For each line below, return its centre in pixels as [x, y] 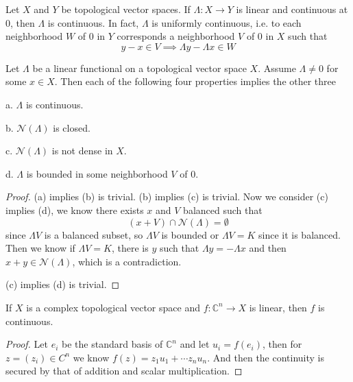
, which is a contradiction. [127, 261]
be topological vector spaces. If [126, 9]
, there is [130, 248]
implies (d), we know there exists [75, 210]
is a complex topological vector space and [113, 307]
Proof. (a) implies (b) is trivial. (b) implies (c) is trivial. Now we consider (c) [167, 196]
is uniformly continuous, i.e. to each [227, 22]
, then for [282, 344]
